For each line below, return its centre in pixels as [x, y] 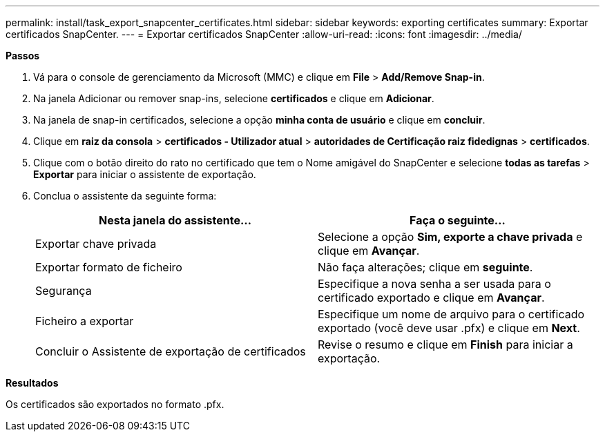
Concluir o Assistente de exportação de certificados [171, 351]
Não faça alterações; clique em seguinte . [425, 267]
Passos [23, 56]
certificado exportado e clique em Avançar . [431, 298]
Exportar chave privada [96, 244]
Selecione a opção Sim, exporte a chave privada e [450, 237]
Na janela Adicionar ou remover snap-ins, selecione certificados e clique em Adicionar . [234, 98]
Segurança [64, 291]
